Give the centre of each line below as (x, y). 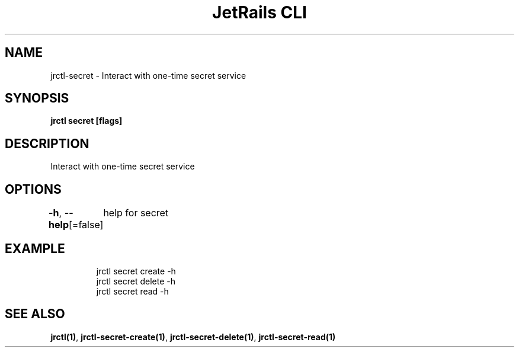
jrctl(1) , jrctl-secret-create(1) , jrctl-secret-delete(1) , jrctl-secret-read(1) (193, 337)
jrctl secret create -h (136, 271)
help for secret (136, 213)
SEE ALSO (35, 314)
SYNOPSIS (37, 98)
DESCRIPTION (47, 143)
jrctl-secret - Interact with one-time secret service (148, 75)
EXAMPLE (35, 248)
